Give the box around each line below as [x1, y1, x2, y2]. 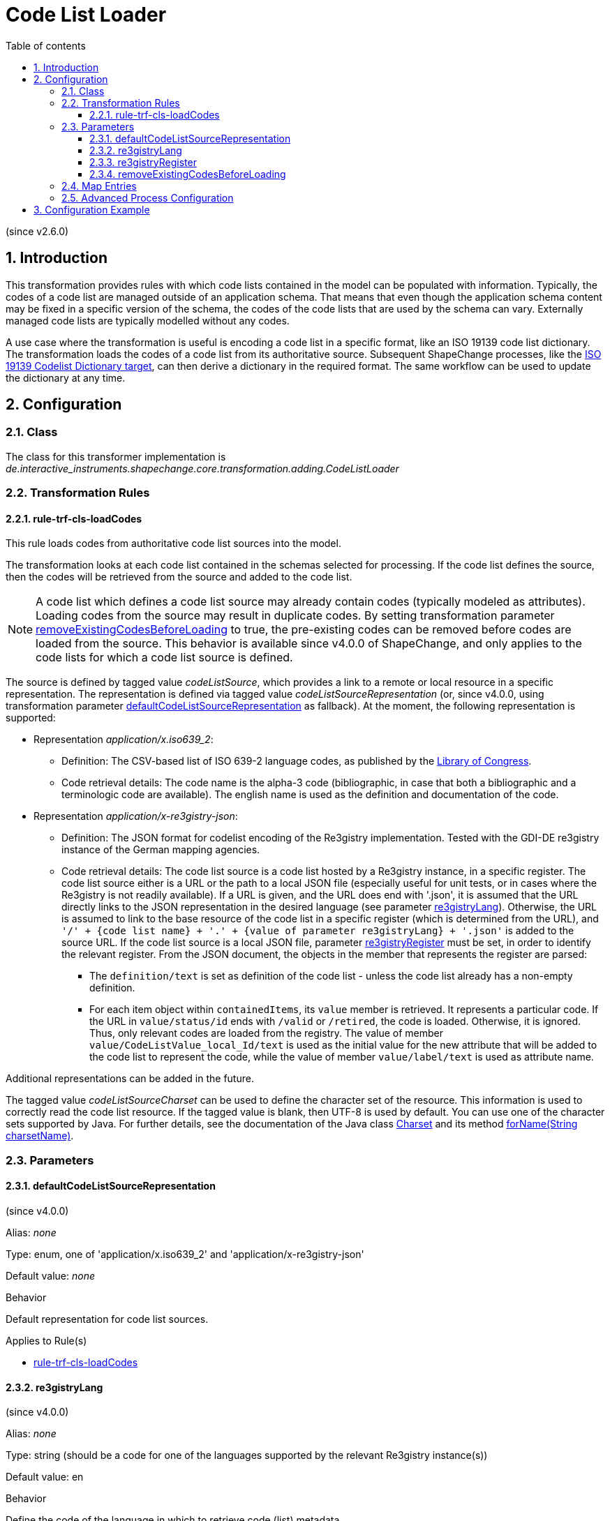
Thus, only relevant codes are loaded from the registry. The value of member [89, 1027, 443, 1040]
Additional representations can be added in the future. [6, 1072, 254, 1085]
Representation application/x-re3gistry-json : [34, 810, 238, 823]
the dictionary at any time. [6, 371, 126, 384]
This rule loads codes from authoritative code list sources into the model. [6, 537, 341, 550]
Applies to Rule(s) [6, 1335, 87, 1347]
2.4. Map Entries [61, 179, 137, 192]
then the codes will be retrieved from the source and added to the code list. [6, 571, 352, 583]
